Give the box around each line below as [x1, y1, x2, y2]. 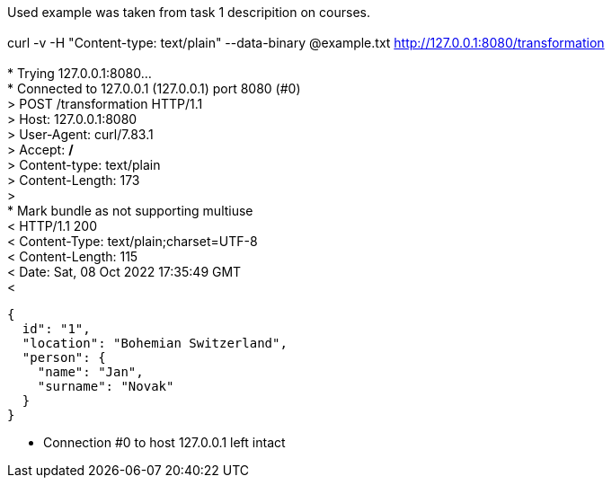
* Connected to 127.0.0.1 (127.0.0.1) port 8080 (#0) [7, 81, 301, 96]
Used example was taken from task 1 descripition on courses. [7, 4, 370, 20]
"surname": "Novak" [37, 379, 174, 393]
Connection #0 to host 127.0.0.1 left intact [43, 435, 286, 450]
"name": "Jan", [37, 365, 144, 379]
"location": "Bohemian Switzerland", [22, 336, 288, 350]
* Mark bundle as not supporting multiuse [7, 203, 253, 218]
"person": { [22, 350, 106, 365]
